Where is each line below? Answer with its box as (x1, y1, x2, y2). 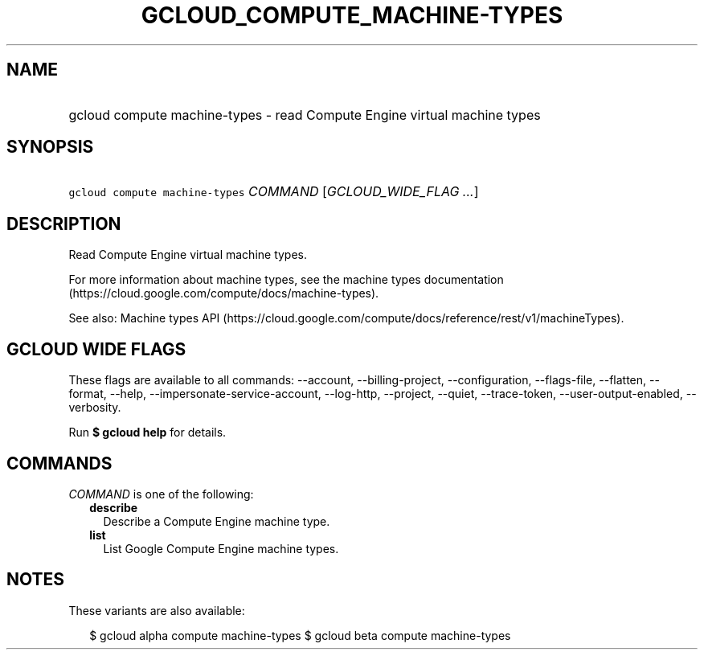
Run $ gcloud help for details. (68, 425, 227, 440)
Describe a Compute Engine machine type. (103, 514, 330, 528)
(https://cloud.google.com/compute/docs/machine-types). (68, 286, 379, 301)
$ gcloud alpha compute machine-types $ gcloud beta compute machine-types (89, 628, 511, 642)
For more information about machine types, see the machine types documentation (68, 273, 504, 287)
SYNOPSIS (6, 137, 94, 158)
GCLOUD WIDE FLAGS (6, 338, 186, 359)
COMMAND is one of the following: (68, 486, 254, 501)
